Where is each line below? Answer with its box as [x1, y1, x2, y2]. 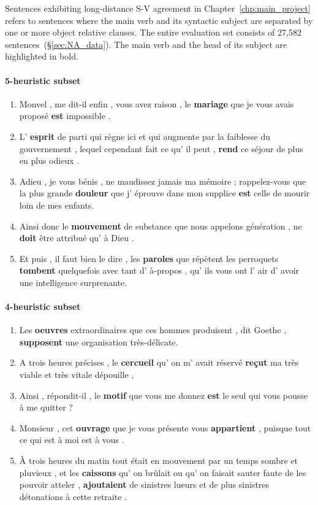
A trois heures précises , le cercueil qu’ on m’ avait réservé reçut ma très [19, 356, 299, 369]
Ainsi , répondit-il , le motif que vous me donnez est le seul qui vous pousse [19, 388, 308, 401]
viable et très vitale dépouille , [19, 368, 134, 381]
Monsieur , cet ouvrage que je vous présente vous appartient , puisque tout [19, 421, 311, 434]
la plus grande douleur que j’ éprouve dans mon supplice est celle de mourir [19, 187, 310, 199]
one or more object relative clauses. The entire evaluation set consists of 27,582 [5, 26, 301, 39]
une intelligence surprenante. [19, 276, 127, 288]
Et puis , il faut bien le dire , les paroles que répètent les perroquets [19, 252, 279, 264]
